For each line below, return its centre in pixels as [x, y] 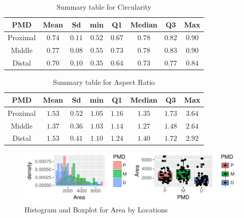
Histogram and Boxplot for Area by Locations [96, 209]
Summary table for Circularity [104, 7]
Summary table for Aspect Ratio [104, 82]
